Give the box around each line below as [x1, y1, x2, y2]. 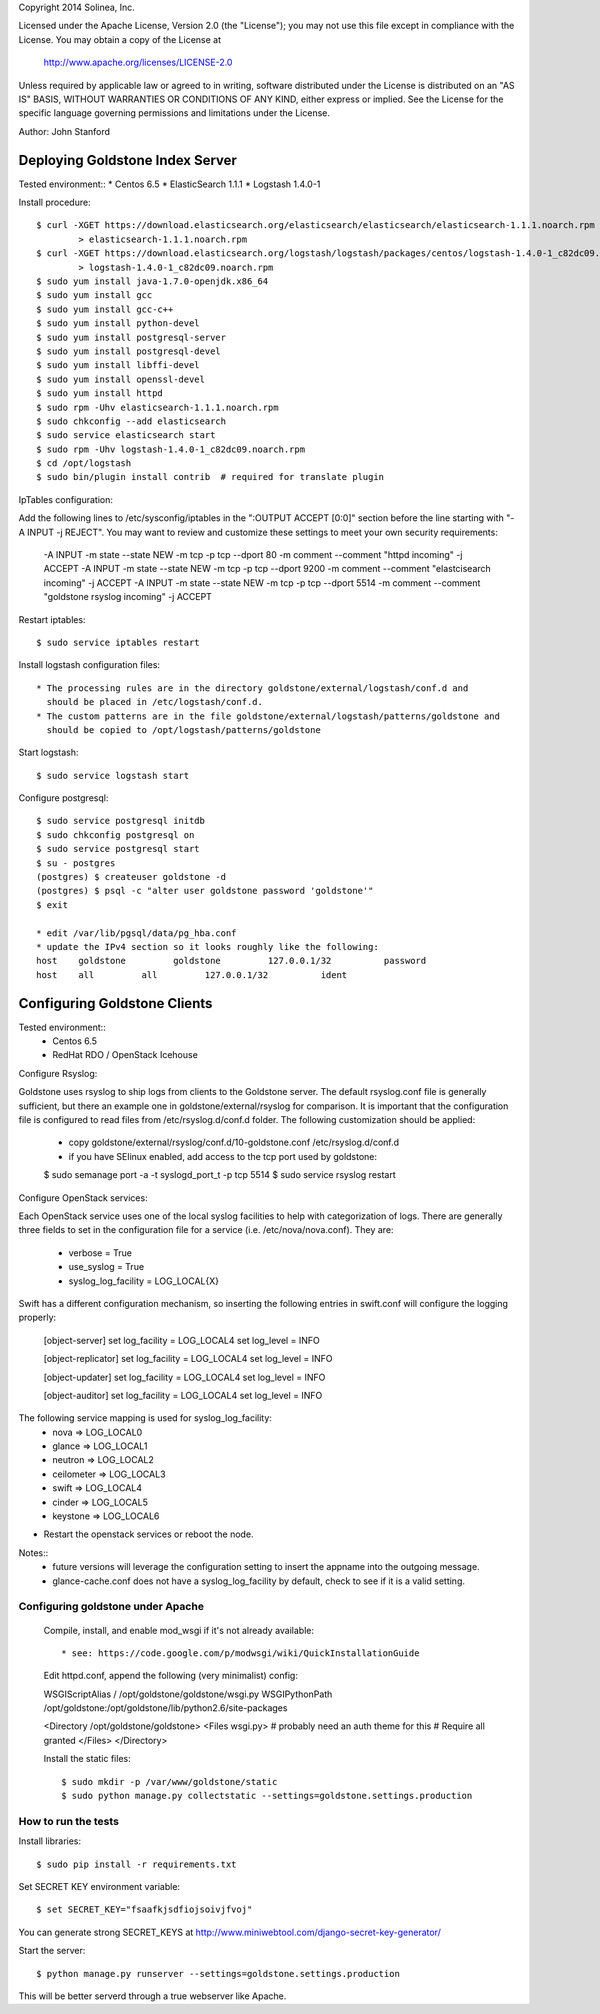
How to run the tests [18, 1814, 120, 1828]
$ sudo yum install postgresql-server [36, 331, 227, 343]
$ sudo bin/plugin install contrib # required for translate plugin [36, 471, 385, 483]
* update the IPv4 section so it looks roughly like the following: [36, 941, 379, 952]
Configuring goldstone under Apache [18, 1600, 205, 1614]
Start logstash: [18, 746, 79, 759]
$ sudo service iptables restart [36, 636, 200, 648]
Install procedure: [18, 196, 91, 209]
